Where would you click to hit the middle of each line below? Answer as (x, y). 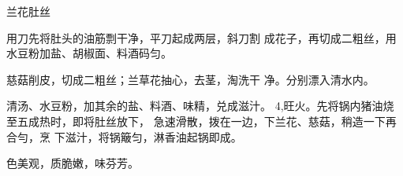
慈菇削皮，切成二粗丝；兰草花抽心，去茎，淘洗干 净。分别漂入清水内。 (190, 79)
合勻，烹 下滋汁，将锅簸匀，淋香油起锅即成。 (124, 136)
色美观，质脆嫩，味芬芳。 (73, 163)
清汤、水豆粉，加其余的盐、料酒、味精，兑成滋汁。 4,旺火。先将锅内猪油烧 (200, 106)
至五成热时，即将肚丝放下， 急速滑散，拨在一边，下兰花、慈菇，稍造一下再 (201, 121)
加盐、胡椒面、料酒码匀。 (105, 53)
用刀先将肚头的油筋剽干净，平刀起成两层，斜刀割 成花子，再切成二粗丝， (196, 37)
